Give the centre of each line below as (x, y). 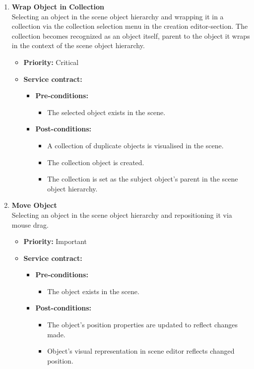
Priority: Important (55, 241)
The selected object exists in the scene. (106, 112)
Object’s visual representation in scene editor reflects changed (141, 351)
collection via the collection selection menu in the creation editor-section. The (130, 26)
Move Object (34, 205)
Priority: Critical (51, 62)
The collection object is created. (96, 162)
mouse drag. (30, 224)
